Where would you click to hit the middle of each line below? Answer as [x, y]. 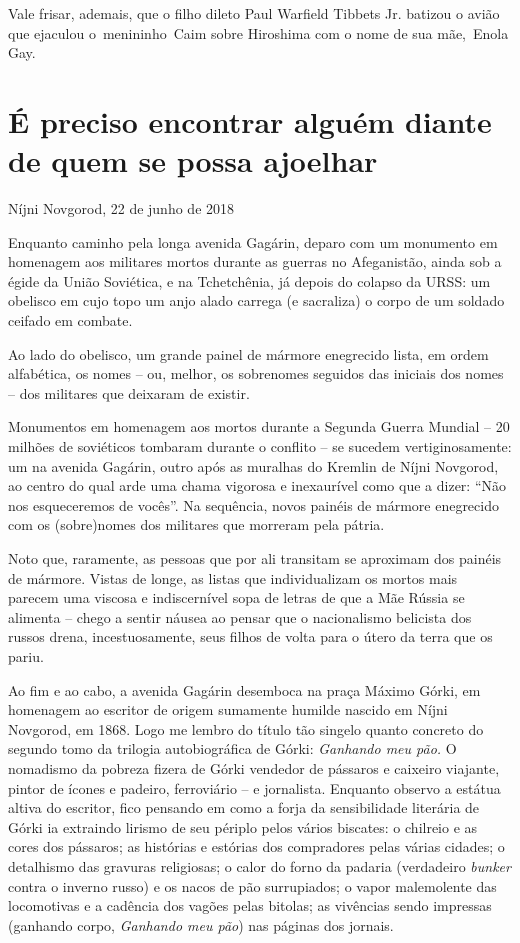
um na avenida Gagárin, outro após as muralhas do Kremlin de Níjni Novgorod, [253, 465]
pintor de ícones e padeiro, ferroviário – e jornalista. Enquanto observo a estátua [254, 787]
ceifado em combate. [70, 320]
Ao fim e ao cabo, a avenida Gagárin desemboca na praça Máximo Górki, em [244, 689]
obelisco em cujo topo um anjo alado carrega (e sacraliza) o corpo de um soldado [256, 300]
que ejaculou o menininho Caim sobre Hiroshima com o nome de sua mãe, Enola [258, 32]
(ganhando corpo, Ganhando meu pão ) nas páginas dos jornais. [201, 924]
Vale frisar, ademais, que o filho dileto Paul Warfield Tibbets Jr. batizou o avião [254, 13]
